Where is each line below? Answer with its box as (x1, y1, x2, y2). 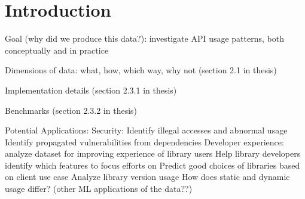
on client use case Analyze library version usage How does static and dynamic (5, 170, 290, 183)
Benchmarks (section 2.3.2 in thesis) (5, 104, 138, 116)
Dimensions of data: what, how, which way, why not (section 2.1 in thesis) (5, 64, 277, 76)
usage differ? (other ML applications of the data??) (5, 182, 193, 195)
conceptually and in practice (5, 43, 109, 56)
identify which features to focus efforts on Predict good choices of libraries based (5, 158, 300, 171)
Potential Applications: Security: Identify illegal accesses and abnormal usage (5, 124, 288, 136)
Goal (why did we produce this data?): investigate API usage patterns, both (5, 32, 284, 45)
